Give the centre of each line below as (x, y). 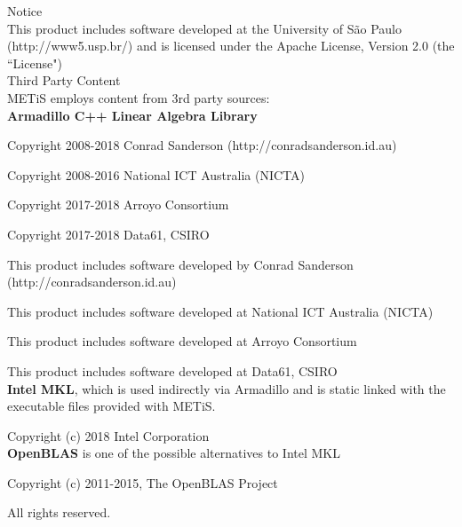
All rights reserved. (59, 512)
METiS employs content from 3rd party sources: (139, 97)
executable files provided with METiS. (112, 406)
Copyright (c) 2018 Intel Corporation (108, 435)
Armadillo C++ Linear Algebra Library (132, 115)
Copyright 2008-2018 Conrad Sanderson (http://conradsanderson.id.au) (202, 145)
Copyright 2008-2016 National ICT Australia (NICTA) (156, 174)
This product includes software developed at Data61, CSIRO (172, 370)
